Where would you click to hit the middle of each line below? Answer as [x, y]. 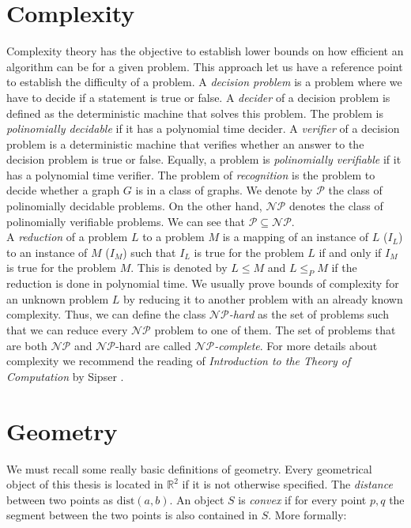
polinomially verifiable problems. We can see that [126, 221]
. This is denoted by [179, 268]
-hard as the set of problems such [309, 314]
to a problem [173, 237]
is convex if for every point [302, 499]
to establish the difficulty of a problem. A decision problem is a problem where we [204, 82]
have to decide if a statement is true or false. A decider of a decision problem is [198, 97]
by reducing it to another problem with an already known [263, 298]
